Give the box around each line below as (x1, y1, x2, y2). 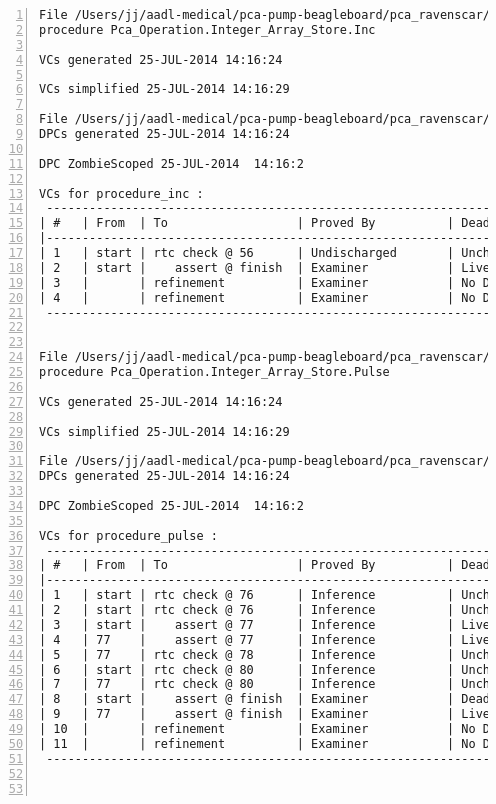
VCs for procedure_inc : (39, 186, 204, 201)
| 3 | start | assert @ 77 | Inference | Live (39, 617, 491, 632)
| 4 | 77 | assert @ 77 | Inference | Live (39, 632, 491, 647)
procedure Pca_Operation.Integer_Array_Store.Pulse (39, 365, 390, 379)
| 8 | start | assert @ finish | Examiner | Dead (39, 692, 491, 707)
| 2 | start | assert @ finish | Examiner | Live (39, 260, 491, 275)
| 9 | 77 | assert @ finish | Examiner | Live (39, 707, 491, 722)
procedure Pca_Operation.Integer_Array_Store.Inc (39, 22, 376, 37)
